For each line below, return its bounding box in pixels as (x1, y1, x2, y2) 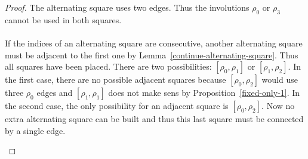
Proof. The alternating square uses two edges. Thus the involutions (5, 1, 250, 13)
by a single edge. (5, 124, 66, 136)
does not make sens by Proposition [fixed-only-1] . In (108, 86, 300, 99)
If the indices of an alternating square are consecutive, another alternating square (5, 36, 303, 49)
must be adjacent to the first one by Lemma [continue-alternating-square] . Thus (5, 48, 298, 61)
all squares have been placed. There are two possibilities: (5, 60, 212, 73)
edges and (36, 86, 73, 99)
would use (261, 73, 298, 86)
